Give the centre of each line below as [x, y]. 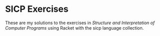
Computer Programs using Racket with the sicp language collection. [75, 28]
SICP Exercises [37, 9]
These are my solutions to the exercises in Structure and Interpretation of [80, 23]
